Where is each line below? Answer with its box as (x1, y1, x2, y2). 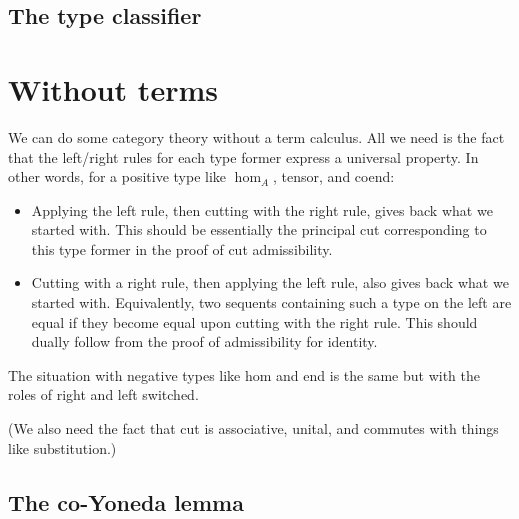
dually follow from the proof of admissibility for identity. (31, 331, 378, 352)
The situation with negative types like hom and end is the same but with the (8, 364, 481, 385)
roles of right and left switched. (8, 384, 199, 405)
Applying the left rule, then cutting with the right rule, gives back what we (31, 199, 493, 220)
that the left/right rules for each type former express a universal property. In (8, 146, 479, 167)
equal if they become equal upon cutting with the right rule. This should (31, 311, 478, 332)
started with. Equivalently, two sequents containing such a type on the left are (31, 292, 512, 313)
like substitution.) (8, 437, 117, 458)
